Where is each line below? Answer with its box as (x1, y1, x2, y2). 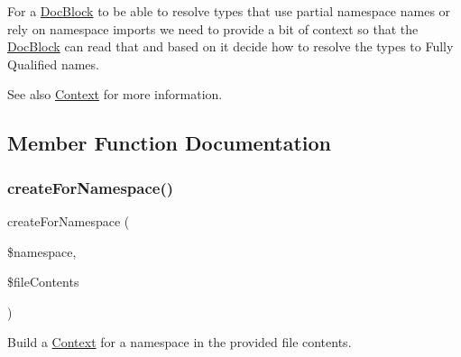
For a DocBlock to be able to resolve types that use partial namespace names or (7, 2, 451, 20)
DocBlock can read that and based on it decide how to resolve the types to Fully (7, 37, 454, 56)
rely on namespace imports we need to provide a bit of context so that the (7, 19, 419, 38)
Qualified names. (7, 54, 99, 73)
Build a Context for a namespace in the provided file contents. (7, 333, 352, 352)
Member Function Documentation (7, 129, 332, 157)
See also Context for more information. (7, 85, 223, 104)
